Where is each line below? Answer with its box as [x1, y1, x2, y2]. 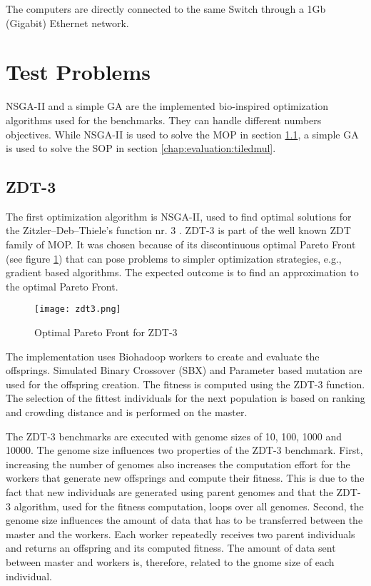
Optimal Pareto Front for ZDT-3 [34, 325, 178, 340]
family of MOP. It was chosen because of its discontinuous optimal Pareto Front [6, 237, 356, 252]
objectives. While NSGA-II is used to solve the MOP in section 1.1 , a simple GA [6, 126, 359, 141]
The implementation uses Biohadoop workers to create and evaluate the [6, 348, 320, 363]
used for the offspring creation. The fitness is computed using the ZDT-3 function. [6, 376, 365, 391]
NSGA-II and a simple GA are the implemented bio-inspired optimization [6, 98, 328, 113]
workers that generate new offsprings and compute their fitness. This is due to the [6, 470, 365, 485]
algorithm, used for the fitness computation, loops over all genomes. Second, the [14, 498, 364, 513]
